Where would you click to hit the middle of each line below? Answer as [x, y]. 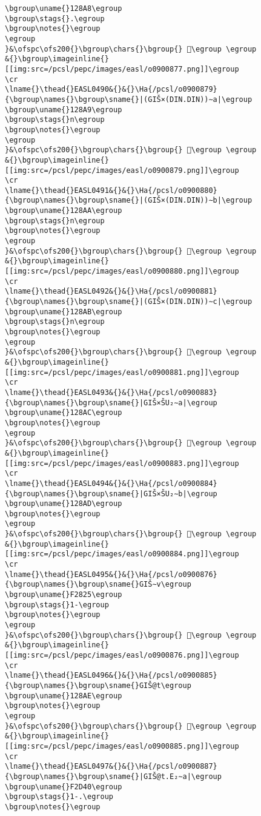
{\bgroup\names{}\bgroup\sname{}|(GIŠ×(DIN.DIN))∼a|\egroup [129, 99]
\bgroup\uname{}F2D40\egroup [64, 787]
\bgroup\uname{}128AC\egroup [64, 413]
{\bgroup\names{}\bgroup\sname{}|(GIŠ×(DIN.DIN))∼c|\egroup [129, 302]
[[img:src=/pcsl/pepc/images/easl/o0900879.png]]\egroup [122, 170]
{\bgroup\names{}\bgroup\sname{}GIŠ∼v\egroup [98, 585]
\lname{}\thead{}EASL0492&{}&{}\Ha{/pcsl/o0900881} [111, 292]
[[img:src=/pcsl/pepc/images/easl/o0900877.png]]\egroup [122, 69]
